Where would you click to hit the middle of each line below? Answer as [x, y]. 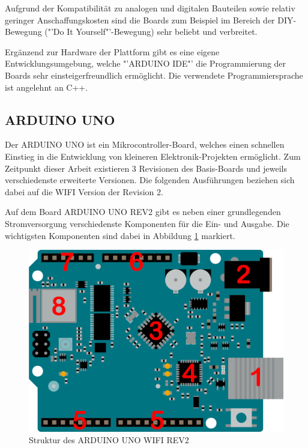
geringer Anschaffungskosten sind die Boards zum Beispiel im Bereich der [140, 20]
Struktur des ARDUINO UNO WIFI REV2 [109, 440]
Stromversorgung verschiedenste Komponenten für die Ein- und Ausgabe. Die [147, 223]
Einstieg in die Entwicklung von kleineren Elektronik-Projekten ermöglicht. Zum [153, 156]
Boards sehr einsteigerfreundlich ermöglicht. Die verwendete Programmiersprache [154, 75]
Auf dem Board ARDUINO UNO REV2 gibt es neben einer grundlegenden [143, 212]
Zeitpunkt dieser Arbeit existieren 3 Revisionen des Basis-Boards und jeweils [146, 168]
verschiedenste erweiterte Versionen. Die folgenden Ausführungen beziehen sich [150, 180]
